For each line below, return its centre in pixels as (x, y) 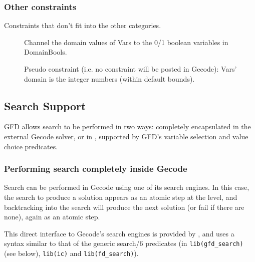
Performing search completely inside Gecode (96, 169)
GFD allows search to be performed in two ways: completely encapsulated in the (127, 126)
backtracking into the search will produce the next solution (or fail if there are (124, 207)
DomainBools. (46, 52)
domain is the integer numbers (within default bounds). (109, 78)
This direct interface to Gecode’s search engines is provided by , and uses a (119, 233)
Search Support (45, 105)
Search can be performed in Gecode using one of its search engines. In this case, (127, 187)
